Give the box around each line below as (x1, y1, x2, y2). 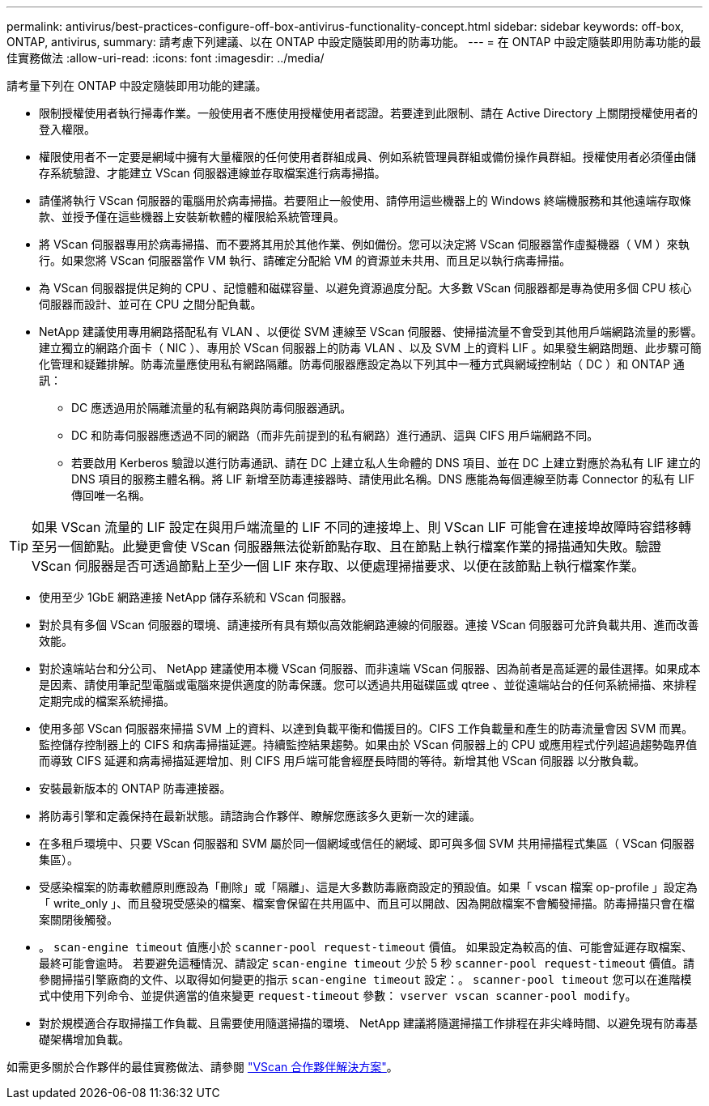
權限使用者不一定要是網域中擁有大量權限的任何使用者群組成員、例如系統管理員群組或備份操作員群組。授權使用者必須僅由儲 (39, 150, 696, 164)
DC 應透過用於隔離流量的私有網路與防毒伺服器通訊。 (71, 401, 352, 415)
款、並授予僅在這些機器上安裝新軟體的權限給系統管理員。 (39, 210, 345, 223)
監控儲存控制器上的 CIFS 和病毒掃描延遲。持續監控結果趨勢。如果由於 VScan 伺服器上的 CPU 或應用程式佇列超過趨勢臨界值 (39, 738, 698, 751)
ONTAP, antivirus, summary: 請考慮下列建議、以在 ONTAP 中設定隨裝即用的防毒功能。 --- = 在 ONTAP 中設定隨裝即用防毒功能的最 (6, 35, 702, 49)
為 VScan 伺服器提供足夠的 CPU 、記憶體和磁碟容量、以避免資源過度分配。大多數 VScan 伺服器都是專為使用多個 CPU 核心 (39, 281, 692, 295)
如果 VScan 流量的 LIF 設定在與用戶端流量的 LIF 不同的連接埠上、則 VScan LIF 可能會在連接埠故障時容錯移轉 (32, 519, 691, 535)
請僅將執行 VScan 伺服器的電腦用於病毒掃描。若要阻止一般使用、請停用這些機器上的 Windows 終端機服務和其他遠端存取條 (39, 194, 691, 207)
